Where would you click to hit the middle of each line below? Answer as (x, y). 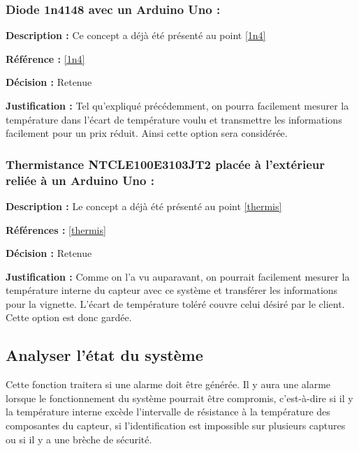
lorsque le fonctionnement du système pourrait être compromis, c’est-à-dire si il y (179, 398)
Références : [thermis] (56, 229)
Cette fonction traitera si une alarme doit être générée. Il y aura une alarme (168, 384)
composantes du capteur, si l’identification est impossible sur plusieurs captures (176, 426)
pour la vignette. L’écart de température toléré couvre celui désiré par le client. (175, 303)
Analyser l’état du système (104, 355)
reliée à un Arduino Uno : (80, 180)
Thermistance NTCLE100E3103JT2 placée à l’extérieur (165, 164)
